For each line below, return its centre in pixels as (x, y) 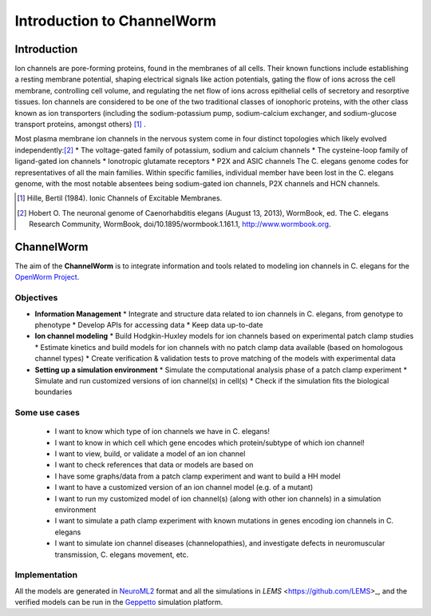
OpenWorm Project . (47, 277)
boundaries (53, 392)
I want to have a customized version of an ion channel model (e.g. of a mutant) (184, 487)
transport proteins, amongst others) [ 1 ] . (81, 125)
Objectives (36, 298)
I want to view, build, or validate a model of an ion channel (150, 454)
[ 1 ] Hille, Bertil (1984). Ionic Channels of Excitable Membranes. (120, 198)
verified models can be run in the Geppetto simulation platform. (119, 602)
